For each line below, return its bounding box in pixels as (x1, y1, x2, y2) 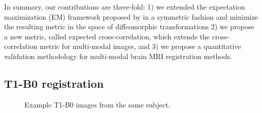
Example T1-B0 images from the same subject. (24, 99, 171, 109)
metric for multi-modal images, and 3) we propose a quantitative (40, 41, 241, 51)
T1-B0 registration (4, 75, 104, 91)
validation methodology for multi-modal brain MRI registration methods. (4, 50, 232, 61)
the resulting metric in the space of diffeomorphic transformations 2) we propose (4, 21, 254, 32)
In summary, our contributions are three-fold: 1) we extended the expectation (4, 2, 245, 12)
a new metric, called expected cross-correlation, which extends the (4, 31, 210, 41)
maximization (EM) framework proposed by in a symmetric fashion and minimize (4, 11, 258, 22)
